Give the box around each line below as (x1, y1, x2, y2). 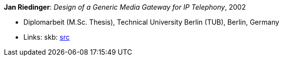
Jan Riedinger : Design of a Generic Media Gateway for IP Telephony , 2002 (4, 3, 246, 11)
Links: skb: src (23, 33, 70, 41)
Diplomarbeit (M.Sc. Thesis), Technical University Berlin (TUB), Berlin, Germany (23, 18, 280, 26)
